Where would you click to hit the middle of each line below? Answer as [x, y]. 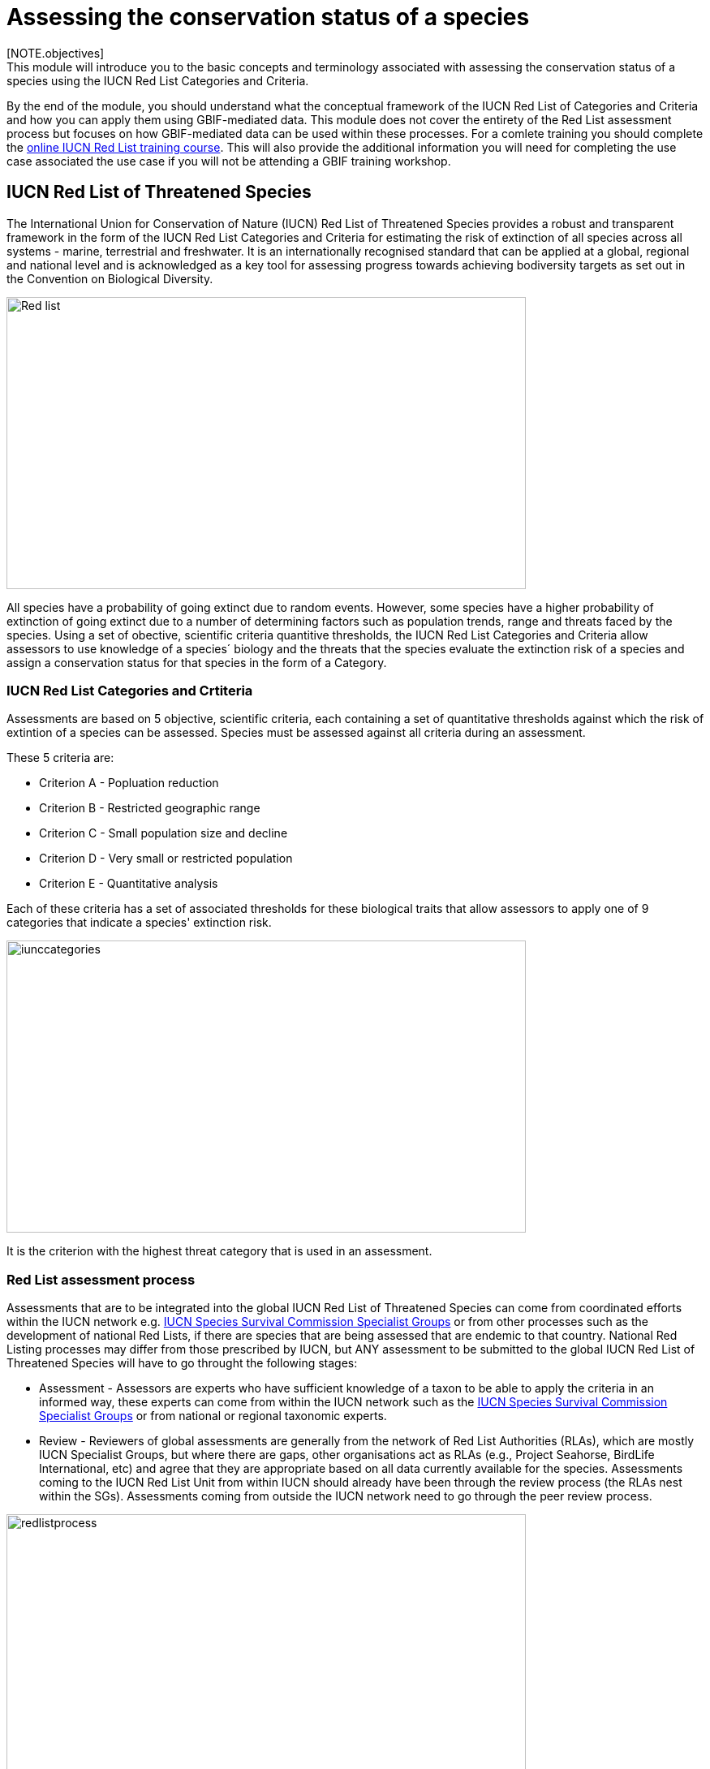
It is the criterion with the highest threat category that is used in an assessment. [219, 1251]
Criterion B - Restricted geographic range [150, 808]
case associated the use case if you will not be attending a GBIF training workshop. [229, 161]
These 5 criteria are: [60, 758]
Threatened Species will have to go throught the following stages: [182, 1363]
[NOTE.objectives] [56, 53]
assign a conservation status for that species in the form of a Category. [197, 662]
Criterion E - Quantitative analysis [129, 884]
